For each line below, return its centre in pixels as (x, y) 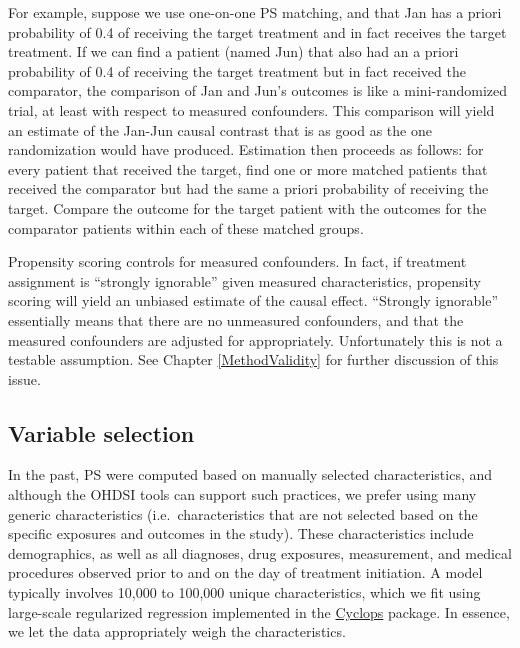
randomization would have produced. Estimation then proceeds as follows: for (246, 149)
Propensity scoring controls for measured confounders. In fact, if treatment (237, 261)
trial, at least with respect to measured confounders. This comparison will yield (251, 109)
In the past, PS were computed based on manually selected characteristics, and (250, 474)
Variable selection (101, 432)
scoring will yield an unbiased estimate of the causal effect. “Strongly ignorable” (253, 300)
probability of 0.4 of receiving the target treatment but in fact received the (237, 70)
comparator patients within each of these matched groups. (186, 227)
